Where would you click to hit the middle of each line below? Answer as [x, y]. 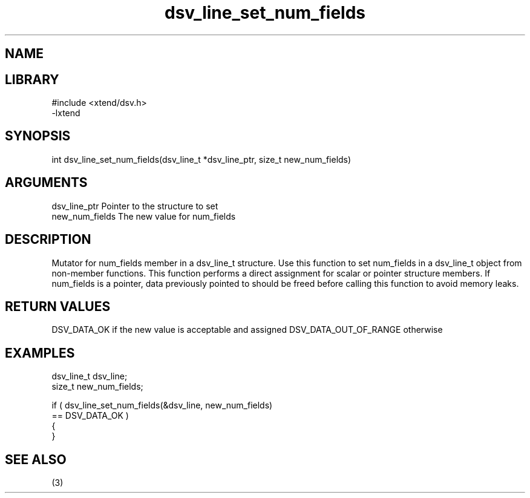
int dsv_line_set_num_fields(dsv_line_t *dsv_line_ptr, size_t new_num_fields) [201, 159]
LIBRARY [32, 79]
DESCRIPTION [48, 240]
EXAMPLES [40, 353]
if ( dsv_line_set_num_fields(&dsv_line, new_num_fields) [162, 405]
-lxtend [66, 113]
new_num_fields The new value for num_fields [144, 216]
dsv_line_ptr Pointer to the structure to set [135, 206]
